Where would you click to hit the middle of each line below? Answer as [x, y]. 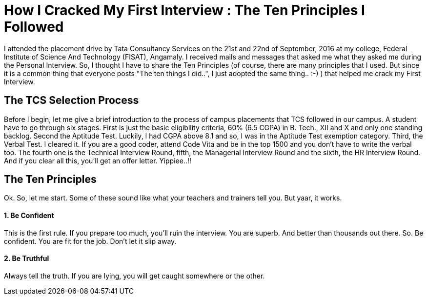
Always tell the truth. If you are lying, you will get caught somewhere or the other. [134, 276]
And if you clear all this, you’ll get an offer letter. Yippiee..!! [98, 160]
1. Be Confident [29, 216]
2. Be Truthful [27, 259]
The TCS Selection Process [71, 100]
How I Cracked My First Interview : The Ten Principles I [184, 10]
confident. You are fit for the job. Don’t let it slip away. [90, 241]
